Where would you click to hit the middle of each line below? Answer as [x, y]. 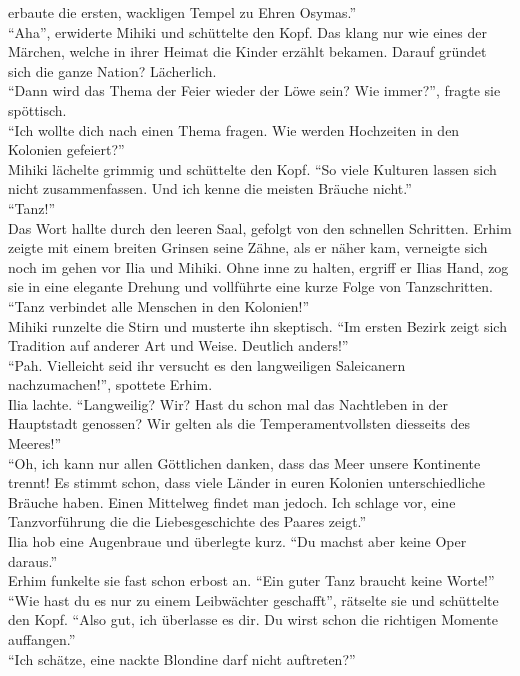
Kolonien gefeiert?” [66, 149]
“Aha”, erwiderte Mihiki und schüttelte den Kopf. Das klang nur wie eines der [247, 31]
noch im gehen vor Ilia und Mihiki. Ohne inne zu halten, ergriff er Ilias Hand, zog [258, 266]
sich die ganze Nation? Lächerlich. [112, 70]
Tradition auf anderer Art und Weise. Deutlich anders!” [178, 345]
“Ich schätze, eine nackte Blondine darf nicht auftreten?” [182, 658]
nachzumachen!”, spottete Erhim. [110, 384]
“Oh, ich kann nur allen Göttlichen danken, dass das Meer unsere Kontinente [244, 462]
